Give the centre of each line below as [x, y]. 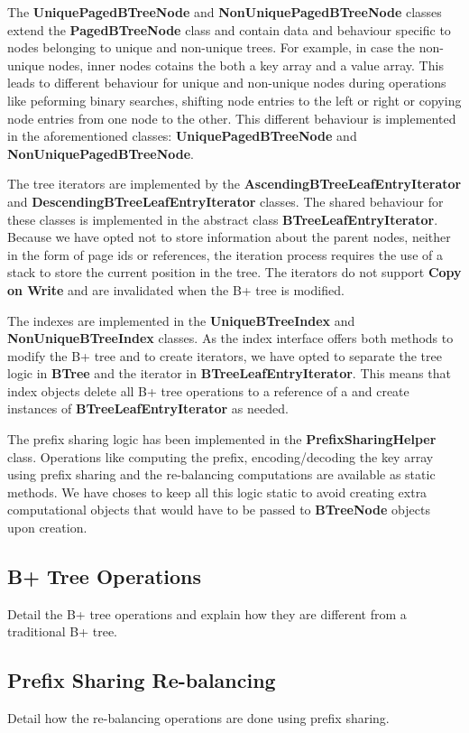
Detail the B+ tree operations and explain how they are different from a [207, 613]
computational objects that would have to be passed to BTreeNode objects [219, 510]
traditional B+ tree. [63, 631]
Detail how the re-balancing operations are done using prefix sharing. [198, 718]
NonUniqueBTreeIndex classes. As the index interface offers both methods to [230, 338]
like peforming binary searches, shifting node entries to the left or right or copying [234, 100]
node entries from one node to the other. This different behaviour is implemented [232, 118]
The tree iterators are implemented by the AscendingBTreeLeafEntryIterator [234, 184]
